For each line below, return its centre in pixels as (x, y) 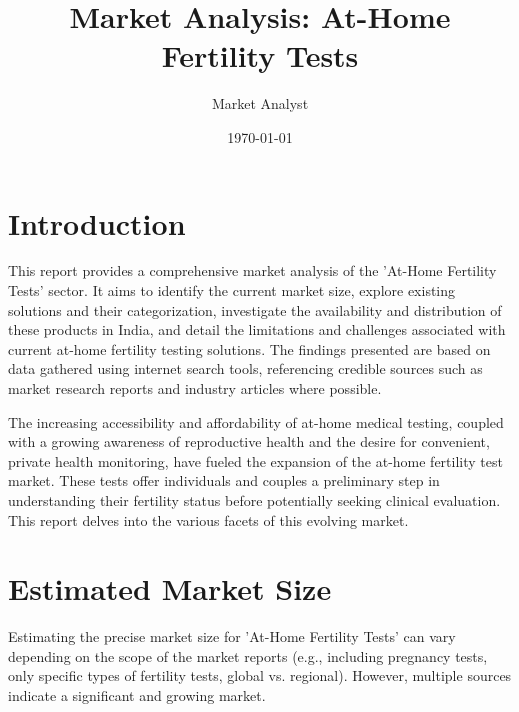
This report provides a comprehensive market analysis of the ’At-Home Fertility (252, 270)
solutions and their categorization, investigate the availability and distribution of (255, 309)
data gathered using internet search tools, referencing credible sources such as (245, 368)
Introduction (97, 222)
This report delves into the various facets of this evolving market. (208, 519)
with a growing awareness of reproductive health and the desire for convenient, (249, 441)
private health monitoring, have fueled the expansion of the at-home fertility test (255, 460)
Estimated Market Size (170, 588)
